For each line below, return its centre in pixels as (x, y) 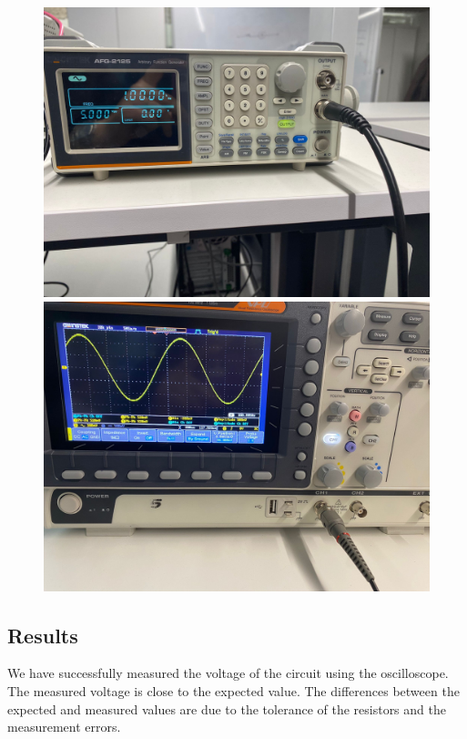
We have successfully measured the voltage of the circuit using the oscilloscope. (228, 673)
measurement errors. (64, 727)
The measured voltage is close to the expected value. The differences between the (233, 690)
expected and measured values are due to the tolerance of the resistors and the (227, 708)
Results (43, 635)
